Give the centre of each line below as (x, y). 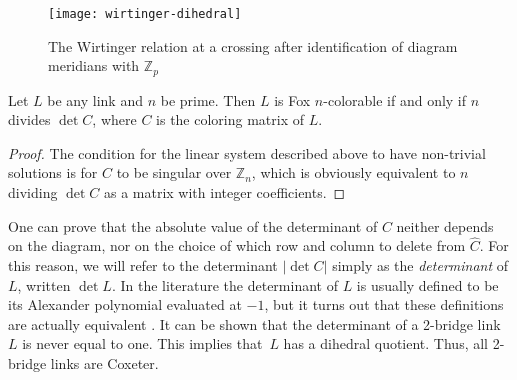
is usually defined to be (427, 284)
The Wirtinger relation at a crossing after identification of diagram (253, 45)
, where (114, 119)
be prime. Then (208, 99)
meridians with (94, 65)
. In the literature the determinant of (224, 284)
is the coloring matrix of (230, 119)
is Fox (292, 99)
